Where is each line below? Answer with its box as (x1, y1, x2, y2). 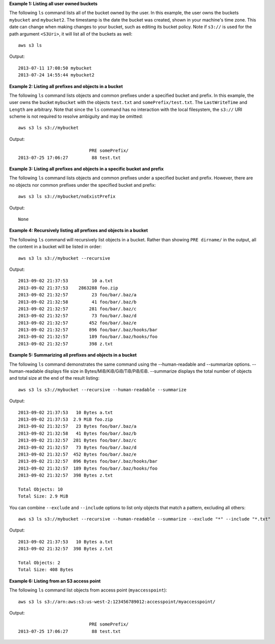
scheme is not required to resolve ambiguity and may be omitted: (9, 113, 143, 119)
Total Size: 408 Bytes (18, 567, 74, 573)
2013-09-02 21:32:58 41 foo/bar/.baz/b (18, 299, 137, 305)
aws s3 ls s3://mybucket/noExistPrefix (18, 194, 116, 199)
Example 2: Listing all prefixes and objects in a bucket (9, 83, 123, 89)
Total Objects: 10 (18, 486, 63, 492)
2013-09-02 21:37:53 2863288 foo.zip (18, 285, 118, 291)
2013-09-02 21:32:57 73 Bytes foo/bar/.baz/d (18, 445, 137, 450)
